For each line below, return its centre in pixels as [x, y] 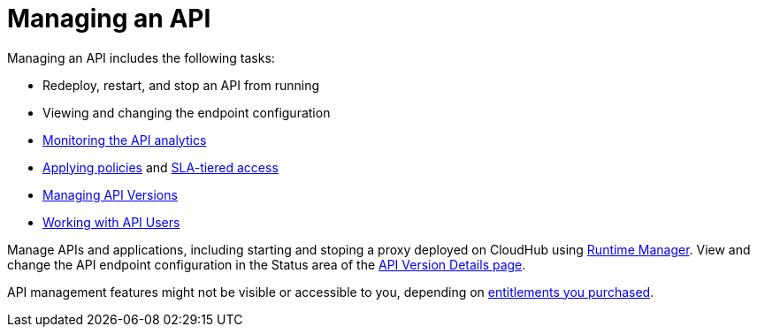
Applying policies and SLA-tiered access [161, 167]
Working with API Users [111, 222]
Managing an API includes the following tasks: [141, 57]
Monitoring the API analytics [125, 140]
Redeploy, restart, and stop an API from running [181, 85]
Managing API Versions [110, 194]
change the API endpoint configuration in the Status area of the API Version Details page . [267, 264]
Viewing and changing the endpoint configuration [187, 112]
